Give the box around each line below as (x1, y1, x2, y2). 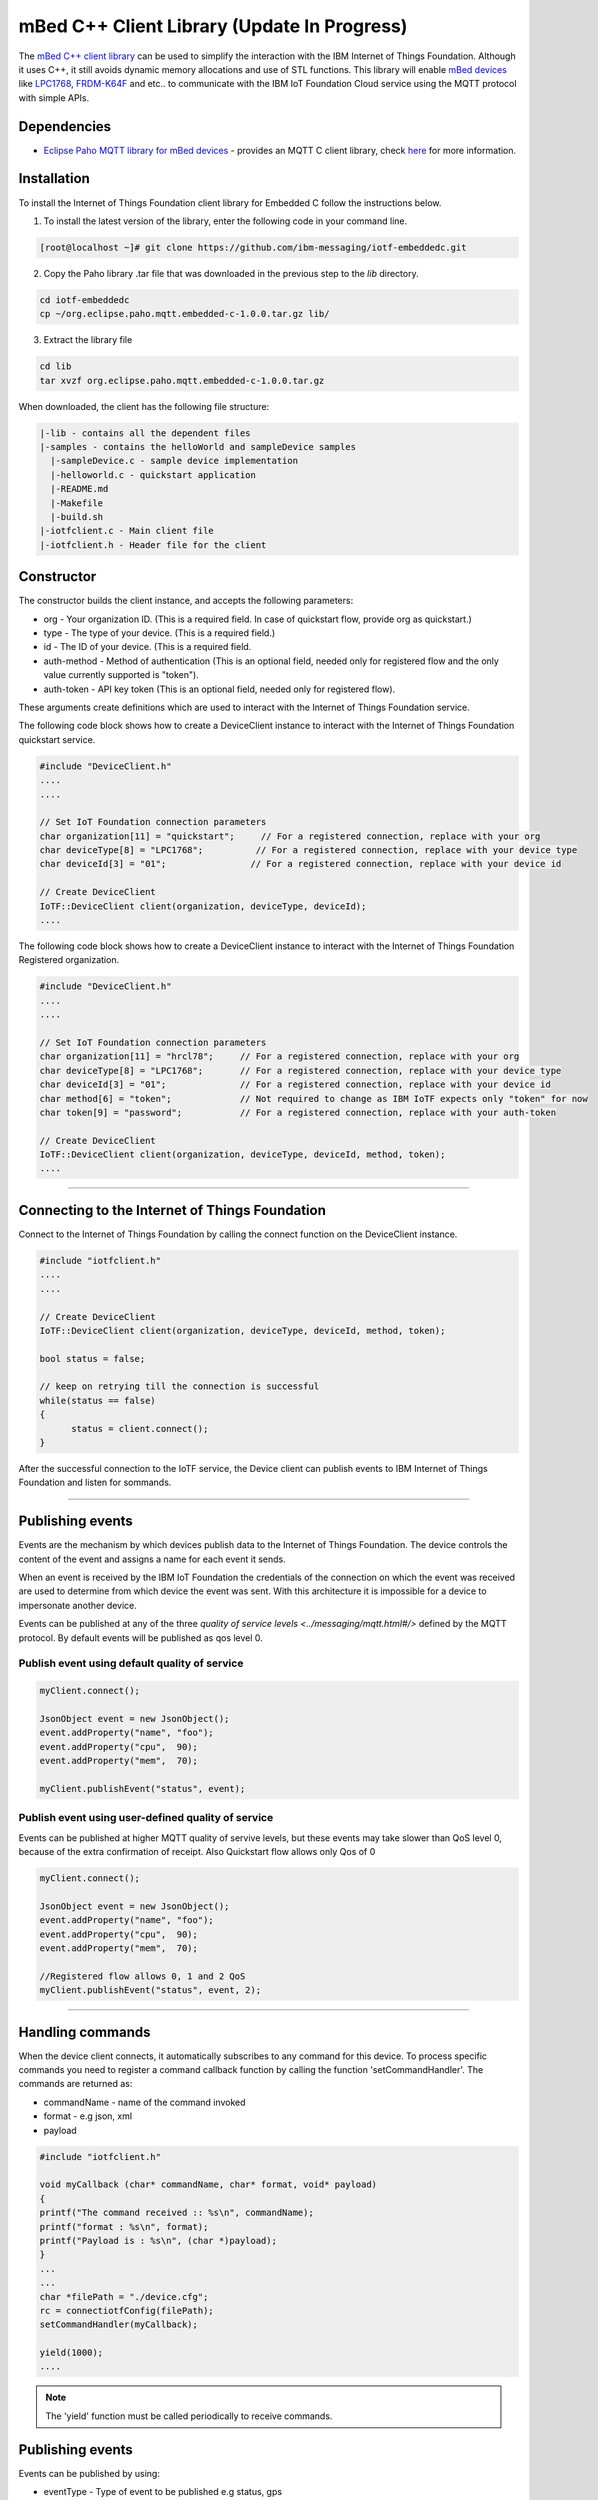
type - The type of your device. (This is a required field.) (43, 627, 276, 639)
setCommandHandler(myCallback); (39, 2319, 199, 2330)
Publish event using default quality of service (18, 1656, 244, 1670)
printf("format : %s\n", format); (39, 2221, 209, 2232)
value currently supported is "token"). (43, 669, 199, 681)
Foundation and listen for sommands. (18, 1476, 172, 1489)
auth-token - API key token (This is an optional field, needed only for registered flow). (43, 683, 396, 695)
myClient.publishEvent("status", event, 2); (39, 1985, 262, 1996)
